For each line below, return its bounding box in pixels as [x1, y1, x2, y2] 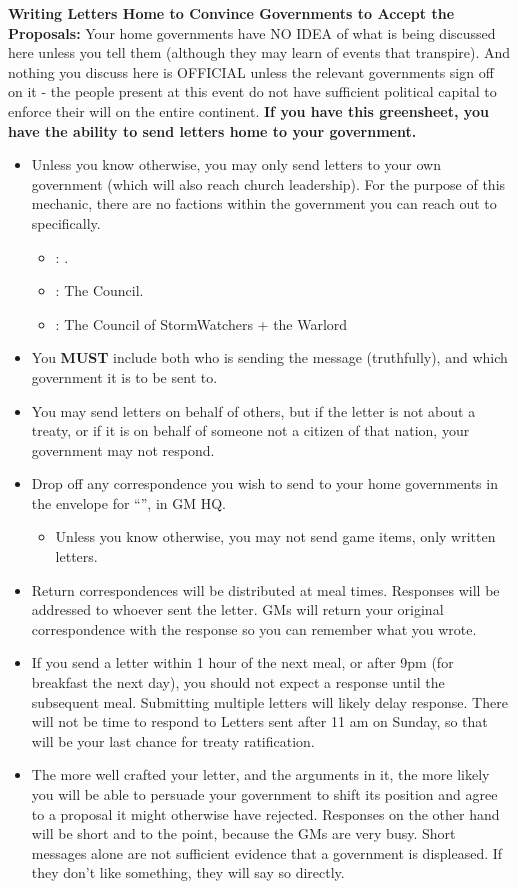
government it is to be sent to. [31, 366, 218, 387]
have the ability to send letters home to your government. [8, 120, 417, 141]
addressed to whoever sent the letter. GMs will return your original [31, 599, 444, 620]
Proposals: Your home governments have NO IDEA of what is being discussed [8, 22, 496, 43]
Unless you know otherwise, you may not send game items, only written [55, 526, 496, 547]
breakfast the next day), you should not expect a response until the [31, 672, 445, 693]
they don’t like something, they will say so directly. [31, 862, 345, 883]
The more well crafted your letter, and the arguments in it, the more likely [31, 764, 490, 785]
